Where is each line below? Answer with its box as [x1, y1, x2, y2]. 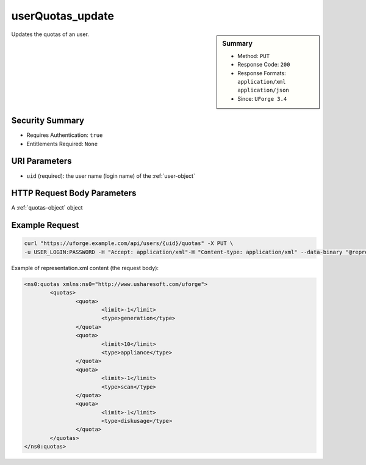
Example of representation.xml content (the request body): [11, 264, 159, 271]
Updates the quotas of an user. [11, 31, 90, 38]
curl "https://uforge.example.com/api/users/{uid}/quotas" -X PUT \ [24, 240, 234, 247]
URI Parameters [11, 156, 73, 166]
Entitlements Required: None [26, 140, 98, 147]
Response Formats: [237, 69, 286, 76]
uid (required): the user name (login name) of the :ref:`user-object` [26, 172, 195, 180]
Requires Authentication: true [26, 131, 103, 139]
